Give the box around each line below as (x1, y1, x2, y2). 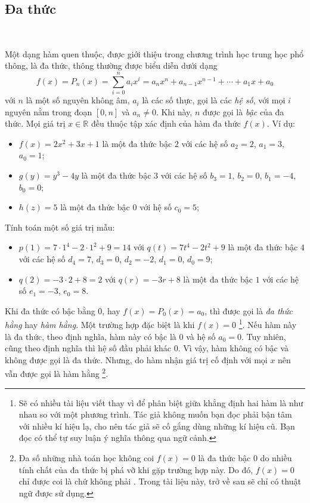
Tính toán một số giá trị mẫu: (5, 220, 115, 233)
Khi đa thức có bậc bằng (5, 304, 95, 317)
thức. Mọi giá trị (5, 117, 66, 130)
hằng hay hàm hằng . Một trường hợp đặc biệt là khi (5, 318, 195, 331)
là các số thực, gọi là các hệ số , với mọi (142, 94, 286, 106)
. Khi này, (156, 105, 193, 118)
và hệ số (186, 330, 216, 342)
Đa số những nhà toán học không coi (18, 452, 154, 464)
